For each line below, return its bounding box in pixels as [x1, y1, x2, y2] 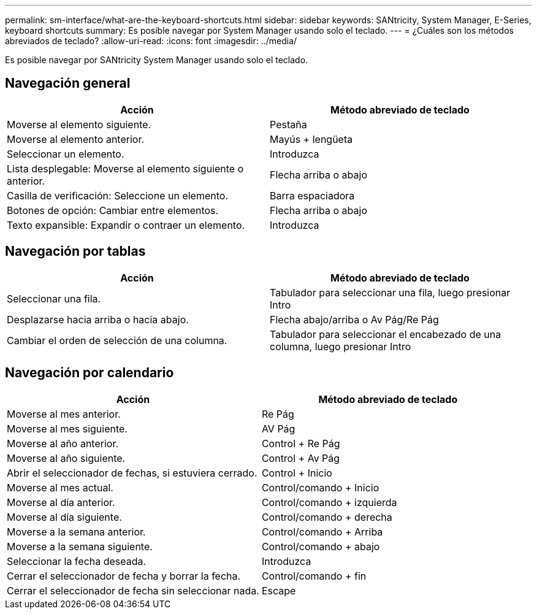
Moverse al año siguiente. [7, 451, 126, 464]
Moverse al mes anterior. [7, 407, 121, 420]
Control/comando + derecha [261, 510, 392, 523]
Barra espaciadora [270, 189, 355, 202]
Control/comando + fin [261, 569, 367, 582]
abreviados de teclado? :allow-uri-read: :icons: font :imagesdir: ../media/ [5, 36, 297, 46]
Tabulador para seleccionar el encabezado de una [270, 328, 501, 340]
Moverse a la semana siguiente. [7, 540, 153, 553]
